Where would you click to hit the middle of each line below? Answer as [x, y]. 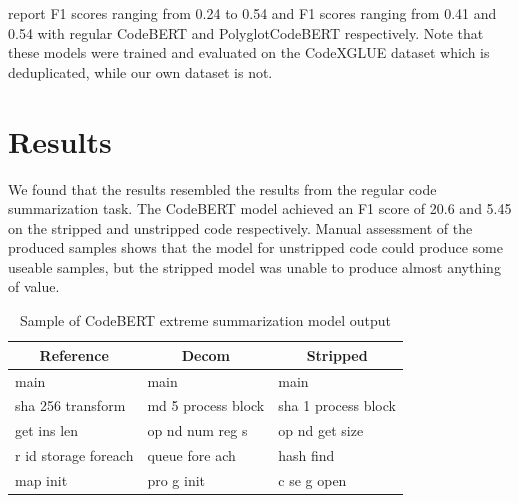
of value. [34, 286]
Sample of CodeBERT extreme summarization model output [205, 320]
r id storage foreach [74, 455]
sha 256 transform [70, 405]
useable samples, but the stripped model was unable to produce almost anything [254, 266]
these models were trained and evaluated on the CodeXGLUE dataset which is [249, 52]
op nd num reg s [197, 430]
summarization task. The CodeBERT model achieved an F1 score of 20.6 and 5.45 [260, 208]
